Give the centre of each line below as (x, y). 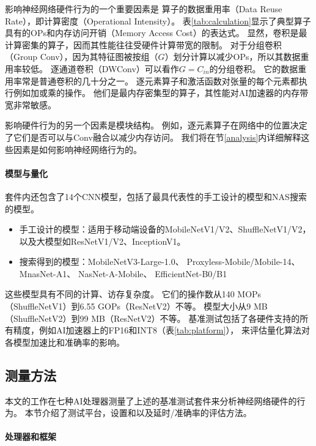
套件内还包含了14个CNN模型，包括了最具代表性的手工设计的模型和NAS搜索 (156, 196)
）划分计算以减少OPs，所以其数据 (233, 57)
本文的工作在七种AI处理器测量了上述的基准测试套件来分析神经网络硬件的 (151, 400)
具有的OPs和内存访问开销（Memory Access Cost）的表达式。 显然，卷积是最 (156, 33)
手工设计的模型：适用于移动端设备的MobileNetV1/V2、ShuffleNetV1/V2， (165, 229)
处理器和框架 (31, 437)
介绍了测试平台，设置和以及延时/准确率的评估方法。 (147, 413)
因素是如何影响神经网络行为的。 (77, 149)
